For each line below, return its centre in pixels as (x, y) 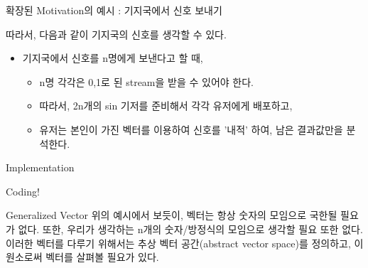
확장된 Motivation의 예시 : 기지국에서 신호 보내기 (114, 10)
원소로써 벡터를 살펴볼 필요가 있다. (82, 257)
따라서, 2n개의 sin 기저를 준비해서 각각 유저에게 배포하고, (166, 106)
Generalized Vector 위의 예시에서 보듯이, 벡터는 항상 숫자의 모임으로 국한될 (172, 215)
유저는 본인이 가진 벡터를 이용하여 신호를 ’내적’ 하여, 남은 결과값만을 (191, 129)
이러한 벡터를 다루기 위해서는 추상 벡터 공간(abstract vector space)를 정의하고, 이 (185, 243)
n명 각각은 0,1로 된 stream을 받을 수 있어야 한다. (146, 81)
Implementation (40, 167)
